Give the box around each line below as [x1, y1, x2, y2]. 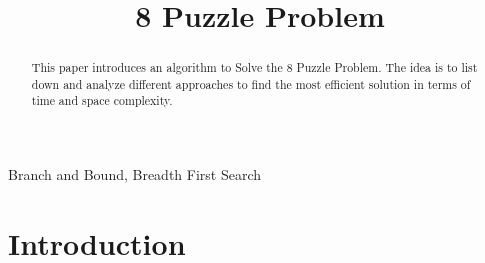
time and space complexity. [31, 92, 173, 109]
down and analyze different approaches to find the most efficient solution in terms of [31, 75, 471, 92]
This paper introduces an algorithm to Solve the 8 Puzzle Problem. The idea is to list [31, 59, 478, 76]
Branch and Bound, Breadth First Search [8, 164, 262, 185]
